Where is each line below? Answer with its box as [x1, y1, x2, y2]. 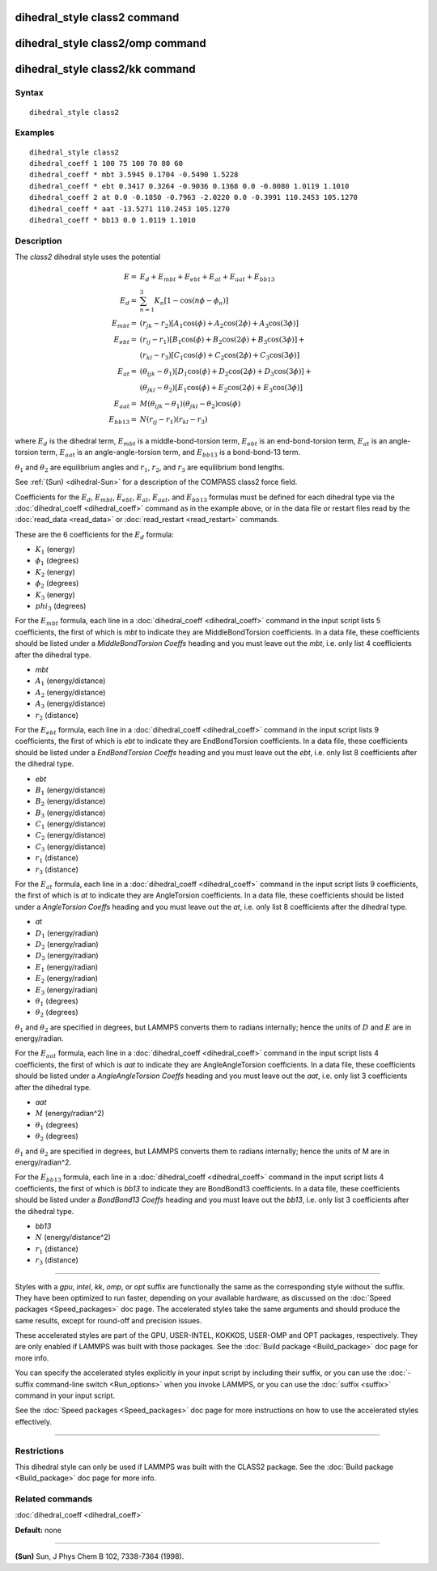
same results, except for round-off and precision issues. [15, 1315, 202, 1325]
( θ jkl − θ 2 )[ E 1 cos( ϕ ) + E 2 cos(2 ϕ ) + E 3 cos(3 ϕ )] [139, 383, 303, 394]
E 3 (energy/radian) [35, 984, 99, 996]
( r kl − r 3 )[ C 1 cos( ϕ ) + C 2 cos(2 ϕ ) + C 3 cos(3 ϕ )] [139, 350, 299, 362]
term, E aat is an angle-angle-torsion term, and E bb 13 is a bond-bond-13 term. [40, 448, 301, 459]
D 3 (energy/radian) [35, 951, 99, 962]
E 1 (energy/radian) [35, 962, 99, 974]
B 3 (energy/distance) [35, 808, 106, 819]
